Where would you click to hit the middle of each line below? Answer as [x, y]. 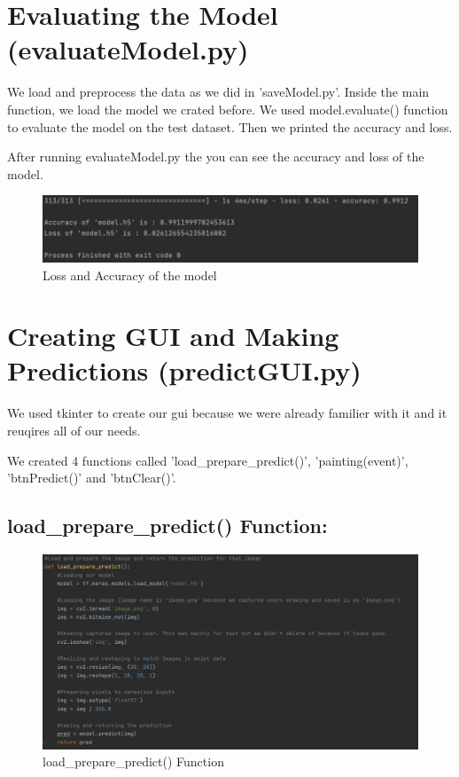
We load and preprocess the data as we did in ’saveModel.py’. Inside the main [218, 92]
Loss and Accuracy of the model [130, 275]
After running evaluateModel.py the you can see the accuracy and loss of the [216, 157]
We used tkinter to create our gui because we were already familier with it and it [227, 413]
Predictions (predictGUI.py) [184, 370]
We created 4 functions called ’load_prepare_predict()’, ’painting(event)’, [208, 460]
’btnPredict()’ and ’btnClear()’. [92, 478]
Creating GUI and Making [173, 336]
